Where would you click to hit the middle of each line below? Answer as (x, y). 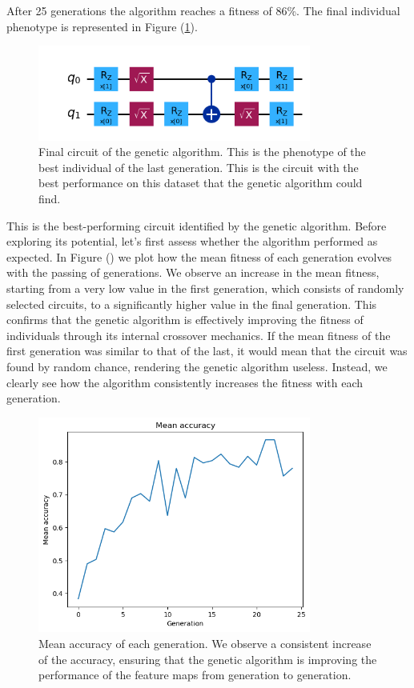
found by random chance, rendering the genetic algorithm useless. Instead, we (197, 366)
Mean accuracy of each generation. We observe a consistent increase (205, 643)
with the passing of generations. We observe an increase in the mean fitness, (193, 272)
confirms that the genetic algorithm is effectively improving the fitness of (185, 320)
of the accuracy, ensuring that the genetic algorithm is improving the (208, 659)
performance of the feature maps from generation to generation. (195, 675)
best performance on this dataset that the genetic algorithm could (201, 183)
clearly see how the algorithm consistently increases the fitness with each (185, 382)
